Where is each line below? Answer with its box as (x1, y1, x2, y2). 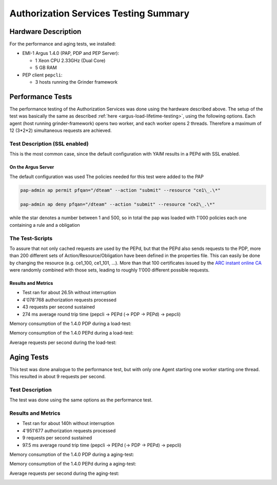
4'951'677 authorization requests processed (22, 428, 116, 434)
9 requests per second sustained (22, 435, 92, 441)
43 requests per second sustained (22, 304, 95, 310)
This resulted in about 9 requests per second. (9, 374, 106, 380)
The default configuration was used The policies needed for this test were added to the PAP (9, 173, 204, 180)
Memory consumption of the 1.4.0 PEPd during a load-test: (9, 330, 134, 336)
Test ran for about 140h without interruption (22, 420, 115, 426)
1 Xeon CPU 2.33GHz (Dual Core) (35, 57, 106, 64)
